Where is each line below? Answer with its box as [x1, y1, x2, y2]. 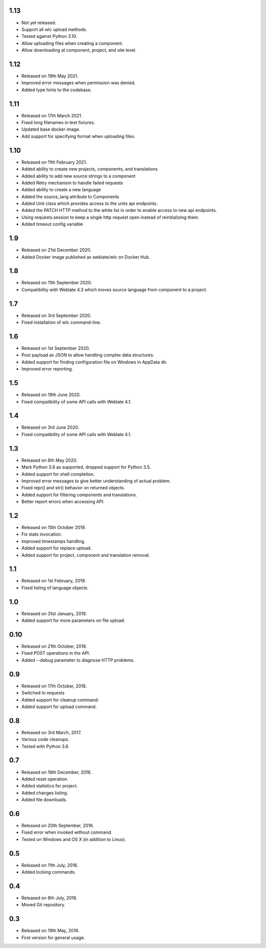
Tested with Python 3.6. [21, 743, 69, 749]
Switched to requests [21, 690, 65, 696]
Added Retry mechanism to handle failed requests [21, 180, 123, 186]
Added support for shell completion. [21, 471, 95, 477]
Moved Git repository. [21, 902, 66, 908]
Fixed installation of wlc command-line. [21, 319, 101, 325]
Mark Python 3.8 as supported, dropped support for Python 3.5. [21, 464, 151, 470]
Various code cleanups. [21, 737, 69, 743]
